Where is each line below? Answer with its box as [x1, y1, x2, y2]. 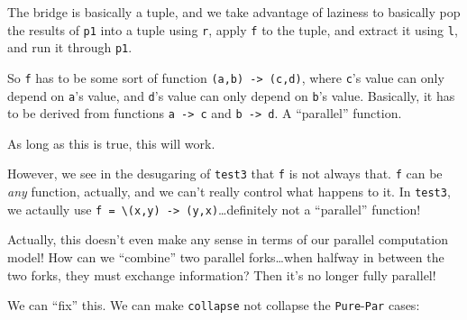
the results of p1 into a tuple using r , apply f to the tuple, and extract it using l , [7, 20, 458, 39]
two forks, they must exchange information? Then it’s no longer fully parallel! [7, 265, 436, 284]
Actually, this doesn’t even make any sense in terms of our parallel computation [7, 230, 448, 249]
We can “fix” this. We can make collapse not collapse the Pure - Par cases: [7, 296, 420, 315]
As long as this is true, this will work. [7, 133, 215, 152]
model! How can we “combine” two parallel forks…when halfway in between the [7, 248, 444, 267]
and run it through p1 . [7, 38, 133, 57]
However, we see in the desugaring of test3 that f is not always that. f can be [7, 164, 443, 183]
